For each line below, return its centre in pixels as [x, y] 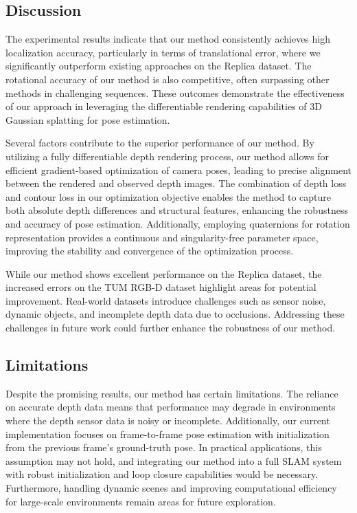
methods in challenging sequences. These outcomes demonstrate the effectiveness [175, 92]
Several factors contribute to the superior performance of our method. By [160, 143]
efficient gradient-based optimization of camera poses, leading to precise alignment [178, 170]
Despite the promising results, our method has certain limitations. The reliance [172, 393]
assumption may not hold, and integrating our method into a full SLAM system [174, 460]
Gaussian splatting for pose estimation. [88, 119]
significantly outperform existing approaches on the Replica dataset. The [159, 66]
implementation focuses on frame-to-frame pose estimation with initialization [168, 434]
